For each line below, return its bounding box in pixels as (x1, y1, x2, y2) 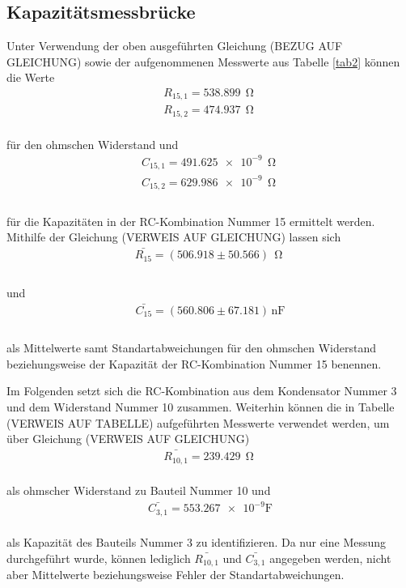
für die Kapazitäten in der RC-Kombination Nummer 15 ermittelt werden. (6, 212, 375, 229)
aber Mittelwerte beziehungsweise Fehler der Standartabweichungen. (6, 566, 345, 583)
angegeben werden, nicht (269, 549, 391, 566)
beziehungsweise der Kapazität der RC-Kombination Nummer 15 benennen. (6, 355, 382, 372)
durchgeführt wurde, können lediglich (6, 549, 191, 566)
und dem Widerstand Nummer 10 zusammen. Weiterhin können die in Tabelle (6, 398, 395, 415)
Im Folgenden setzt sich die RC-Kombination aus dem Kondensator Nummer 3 (6, 382, 397, 399)
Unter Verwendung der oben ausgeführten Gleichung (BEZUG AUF (6, 37, 343, 54)
